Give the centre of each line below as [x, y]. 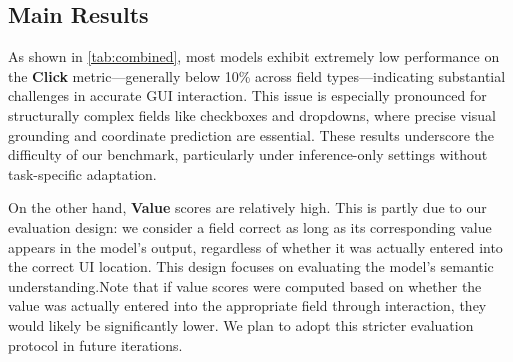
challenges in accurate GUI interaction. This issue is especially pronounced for [247, 95]
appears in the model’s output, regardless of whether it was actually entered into [255, 246]
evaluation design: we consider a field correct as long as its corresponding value [250, 226]
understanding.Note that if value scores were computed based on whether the [245, 285]
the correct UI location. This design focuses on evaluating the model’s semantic [251, 266]
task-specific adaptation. [82, 173]
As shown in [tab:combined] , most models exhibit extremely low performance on [254, 56]
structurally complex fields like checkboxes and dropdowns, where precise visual [252, 114]
